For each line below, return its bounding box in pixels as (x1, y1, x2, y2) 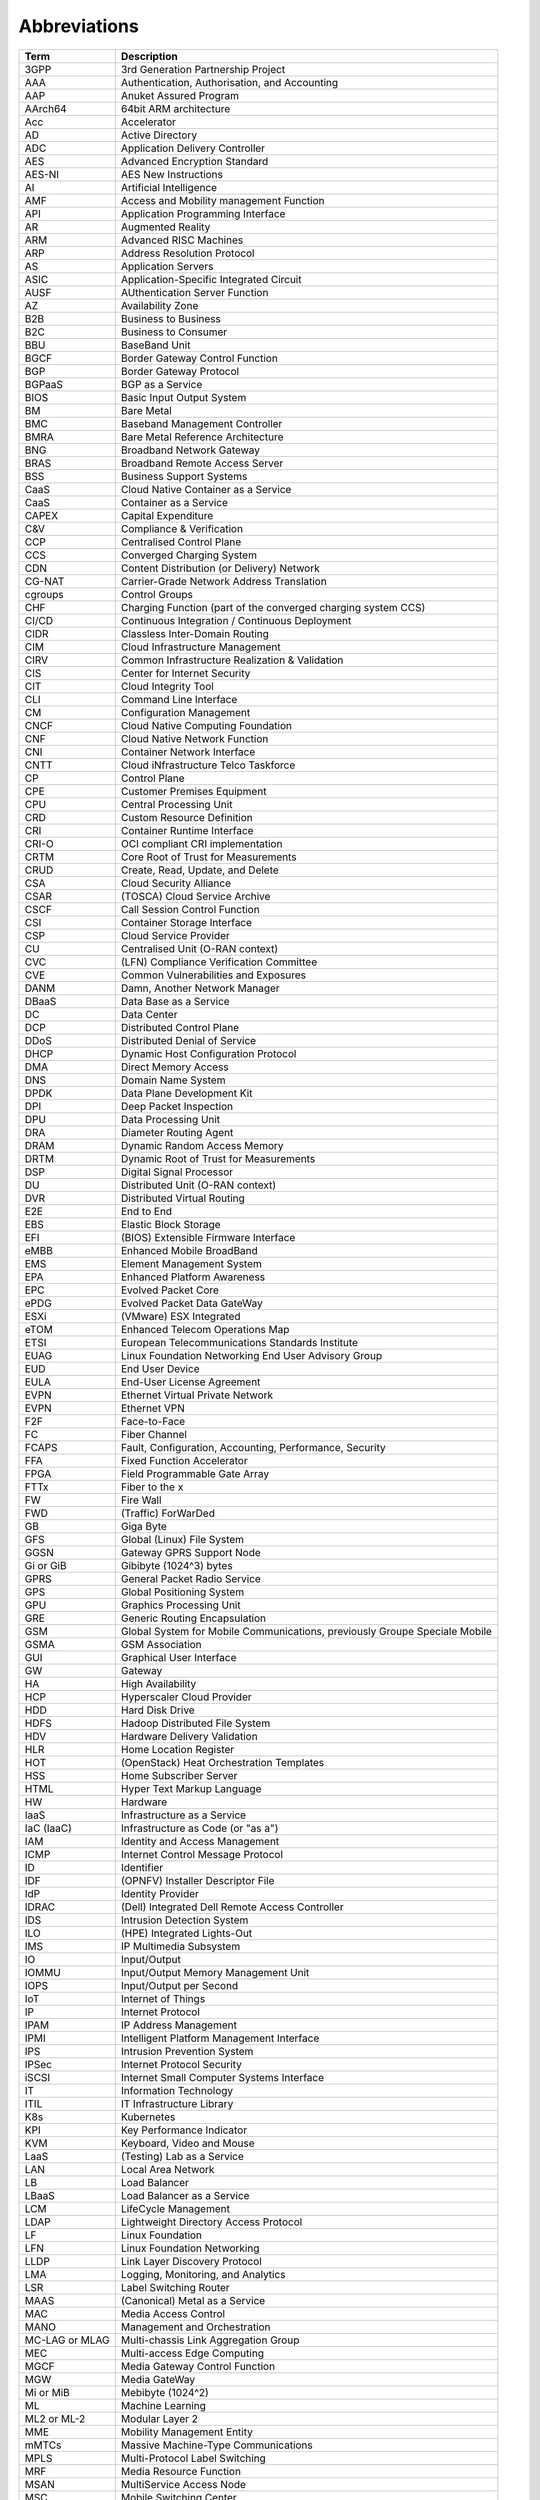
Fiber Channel (120, 1427, 187, 1441)
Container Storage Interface (120, 915, 253, 929)
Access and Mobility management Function (120, 193, 325, 207)
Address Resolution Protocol (120, 246, 255, 260)
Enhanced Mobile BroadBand (120, 1243, 259, 1257)
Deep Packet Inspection (120, 1099, 234, 1113)
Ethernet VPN (120, 1401, 185, 1415)
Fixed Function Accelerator (120, 1453, 249, 1467)
